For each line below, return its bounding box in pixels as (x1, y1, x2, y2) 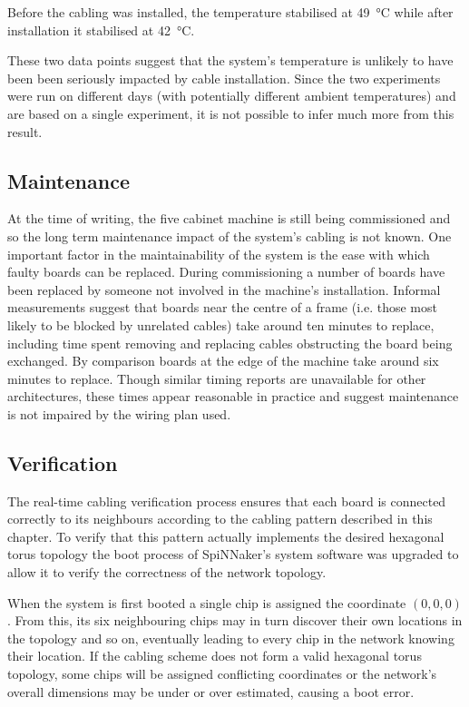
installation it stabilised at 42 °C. (7, 20, 195, 39)
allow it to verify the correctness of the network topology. (7, 563, 327, 582)
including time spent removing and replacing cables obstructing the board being (7, 333, 453, 352)
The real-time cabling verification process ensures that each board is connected (7, 491, 446, 510)
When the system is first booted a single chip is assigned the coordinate (7, 593, 406, 612)
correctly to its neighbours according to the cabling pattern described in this (7, 509, 433, 528)
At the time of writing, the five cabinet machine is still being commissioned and (7, 209, 451, 228)
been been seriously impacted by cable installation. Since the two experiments (7, 68, 441, 87)
